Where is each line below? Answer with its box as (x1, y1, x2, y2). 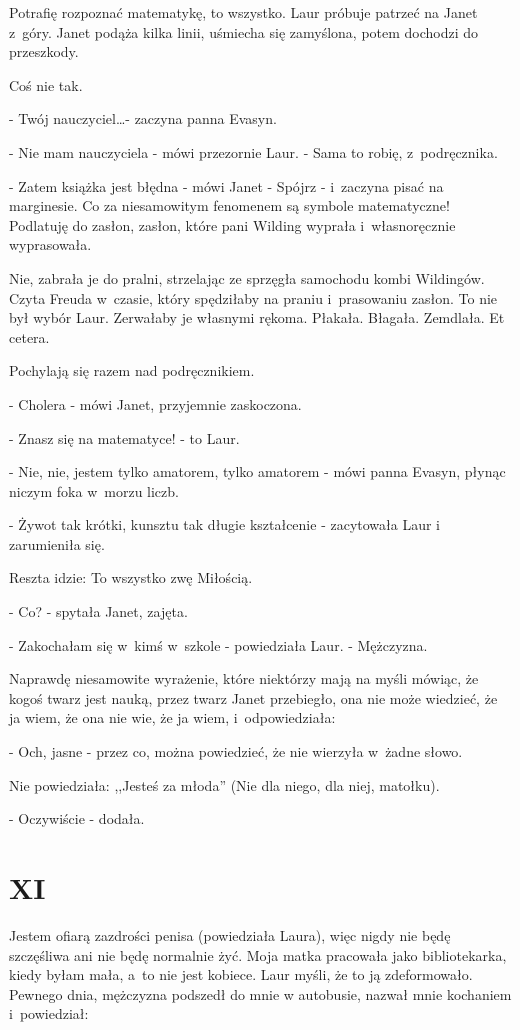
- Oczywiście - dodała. (9, 808, 145, 829)
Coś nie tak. (9, 74, 83, 95)
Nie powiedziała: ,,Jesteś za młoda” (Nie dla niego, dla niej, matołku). (9, 774, 440, 795)
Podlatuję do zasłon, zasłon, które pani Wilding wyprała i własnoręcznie (9, 214, 456, 235)
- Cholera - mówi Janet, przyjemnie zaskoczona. (9, 393, 302, 414)
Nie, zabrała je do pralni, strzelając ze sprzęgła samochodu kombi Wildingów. (9, 267, 485, 288)
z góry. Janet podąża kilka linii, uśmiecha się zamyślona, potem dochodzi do (9, 21, 479, 42)
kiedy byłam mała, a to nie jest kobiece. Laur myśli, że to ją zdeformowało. (9, 964, 473, 985)
